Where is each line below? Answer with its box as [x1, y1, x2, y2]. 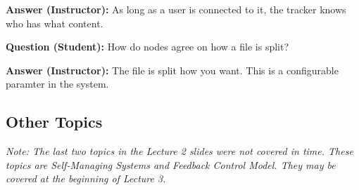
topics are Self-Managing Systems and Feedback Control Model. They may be [6, 157, 336, 172]
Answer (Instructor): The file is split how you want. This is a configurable [6, 62, 339, 77]
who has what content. [6, 15, 103, 30]
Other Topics [6, 111, 103, 133]
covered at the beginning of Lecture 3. [6, 171, 166, 186]
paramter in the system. [6, 76, 109, 91]
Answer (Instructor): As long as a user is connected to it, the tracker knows [6, 2, 346, 16]
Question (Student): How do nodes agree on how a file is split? [6, 39, 289, 54]
